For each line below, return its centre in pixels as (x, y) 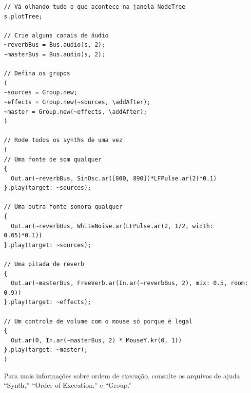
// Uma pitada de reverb (44, 264)
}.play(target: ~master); (46, 350)
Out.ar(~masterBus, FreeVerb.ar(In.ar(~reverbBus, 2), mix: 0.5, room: (130, 283)
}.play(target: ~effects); (48, 302)
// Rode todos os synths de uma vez (63, 140)
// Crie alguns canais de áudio (56, 35)
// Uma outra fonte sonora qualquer (63, 207)
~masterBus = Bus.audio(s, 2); (55, 54)
